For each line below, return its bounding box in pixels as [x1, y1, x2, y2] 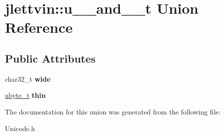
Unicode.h [5, 123, 35, 133]
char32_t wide [5, 73, 51, 84]
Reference [5, 17, 73, 37]
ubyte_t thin [5, 90, 46, 100]
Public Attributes [5, 50, 96, 66]
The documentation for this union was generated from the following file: [5, 106, 221, 116]
